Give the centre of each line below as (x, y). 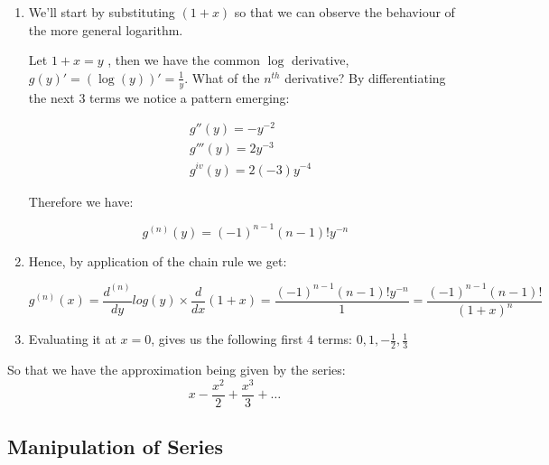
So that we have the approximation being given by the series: (177, 369)
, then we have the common (184, 60)
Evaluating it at (72, 339)
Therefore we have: (81, 201)
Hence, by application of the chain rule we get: (158, 260)
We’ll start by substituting (102, 12)
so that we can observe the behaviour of (344, 12)
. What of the (222, 77)
